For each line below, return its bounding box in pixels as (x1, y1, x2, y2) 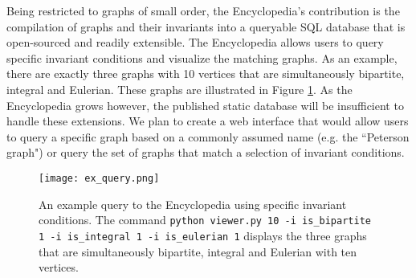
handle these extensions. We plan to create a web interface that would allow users (6, 112, 409, 129)
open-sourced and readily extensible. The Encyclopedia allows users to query (6, 34, 384, 51)
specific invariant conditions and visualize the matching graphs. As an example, (6, 49, 398, 66)
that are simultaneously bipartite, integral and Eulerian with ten (39, 243, 357, 260)
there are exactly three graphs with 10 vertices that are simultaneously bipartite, (6, 65, 405, 82)
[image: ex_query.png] (39, 172, 160, 184)
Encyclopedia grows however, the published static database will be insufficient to (6, 96, 404, 113)
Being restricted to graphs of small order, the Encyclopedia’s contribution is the (6, 2, 400, 18)
